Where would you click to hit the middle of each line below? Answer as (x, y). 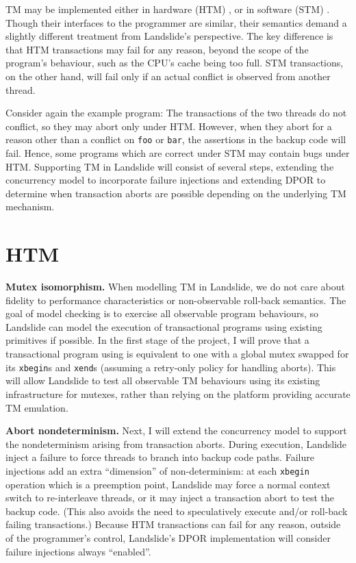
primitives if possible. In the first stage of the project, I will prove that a (157, 340)
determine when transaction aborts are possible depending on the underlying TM (176, 193)
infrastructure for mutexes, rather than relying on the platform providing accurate (178, 393)
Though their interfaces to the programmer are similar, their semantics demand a (176, 22)
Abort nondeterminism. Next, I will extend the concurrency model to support (176, 430)
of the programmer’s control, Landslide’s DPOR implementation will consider (168, 537)
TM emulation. (37, 407)
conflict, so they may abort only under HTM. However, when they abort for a (169, 126)
